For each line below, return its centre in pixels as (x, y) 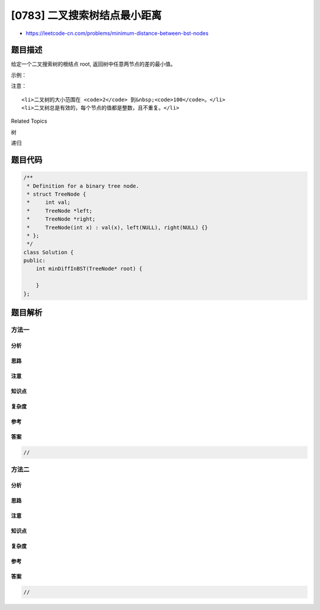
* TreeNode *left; (60, 211)
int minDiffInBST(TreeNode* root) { (89, 269)
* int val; (49, 202)
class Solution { (49, 252)
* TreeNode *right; (61, 219)
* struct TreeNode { (57, 194)
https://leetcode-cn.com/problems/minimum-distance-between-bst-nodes (117, 33)
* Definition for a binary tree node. (83, 186)
